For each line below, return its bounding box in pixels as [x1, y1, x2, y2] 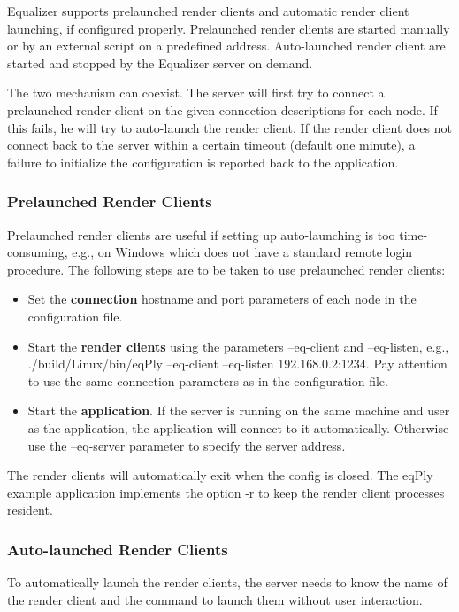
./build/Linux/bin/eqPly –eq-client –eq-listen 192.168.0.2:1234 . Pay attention [27, 354, 448, 373]
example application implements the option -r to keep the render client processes [7, 483, 445, 501]
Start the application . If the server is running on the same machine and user [27, 401, 450, 420]
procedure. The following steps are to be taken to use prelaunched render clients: [7, 260, 446, 278]
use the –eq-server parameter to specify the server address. [27, 436, 346, 454]
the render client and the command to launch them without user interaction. [7, 590, 423, 608]
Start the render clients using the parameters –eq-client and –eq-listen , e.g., [27, 337, 449, 355]
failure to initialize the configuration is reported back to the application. [7, 152, 399, 171]
